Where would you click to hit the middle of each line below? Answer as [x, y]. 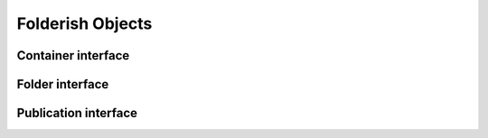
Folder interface [63, 84]
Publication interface [77, 113]
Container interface [73, 55]
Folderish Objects [84, 23]
